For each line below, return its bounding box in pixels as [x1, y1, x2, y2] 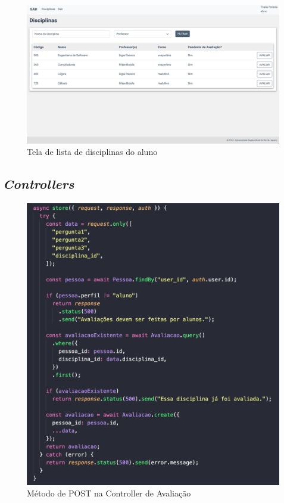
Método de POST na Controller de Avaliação [27, 487, 191, 499]
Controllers [3, 175, 74, 193]
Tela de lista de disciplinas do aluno [27, 145, 158, 158]
